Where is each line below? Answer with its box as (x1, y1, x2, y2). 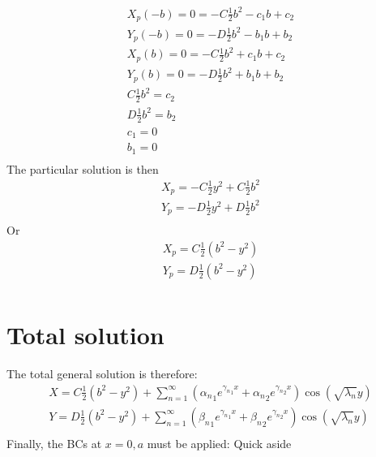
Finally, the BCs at (6, 434, 102, 451)
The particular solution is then (6, 160, 159, 177)
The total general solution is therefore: (6, 365, 198, 382)
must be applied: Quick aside (147, 434, 292, 451)
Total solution (6, 318, 164, 351)
